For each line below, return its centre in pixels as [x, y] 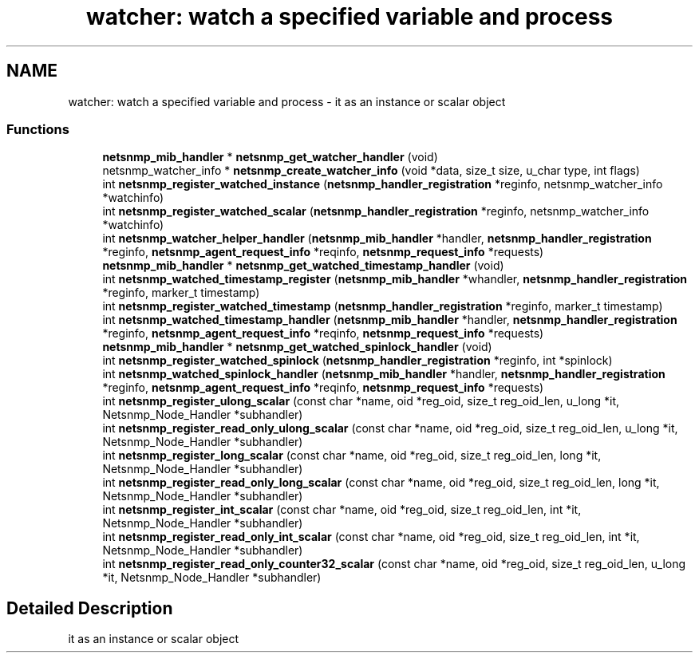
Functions [38, 129]
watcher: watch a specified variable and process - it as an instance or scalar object [287, 101]
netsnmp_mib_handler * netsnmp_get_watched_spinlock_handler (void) [297, 347]
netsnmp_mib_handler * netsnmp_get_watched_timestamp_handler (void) [303, 266]
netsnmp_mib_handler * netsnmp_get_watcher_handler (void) [270, 157]
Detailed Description [90, 608]
